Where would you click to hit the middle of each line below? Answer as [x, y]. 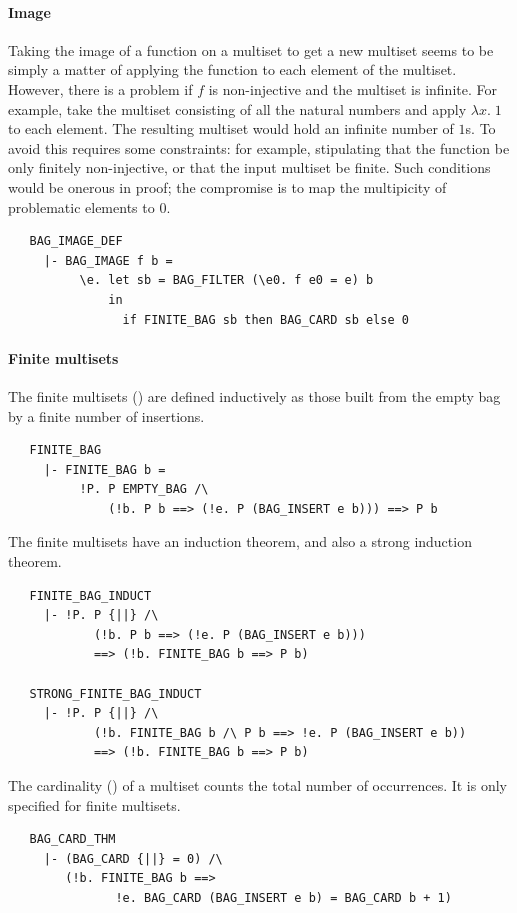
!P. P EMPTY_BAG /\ [144, 489]
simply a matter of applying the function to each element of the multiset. [232, 69]
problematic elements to [81, 206]
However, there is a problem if [100, 88]
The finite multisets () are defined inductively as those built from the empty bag [254, 395]
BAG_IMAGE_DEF [76, 241]
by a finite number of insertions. [106, 415]
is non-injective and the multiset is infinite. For [352, 88]
